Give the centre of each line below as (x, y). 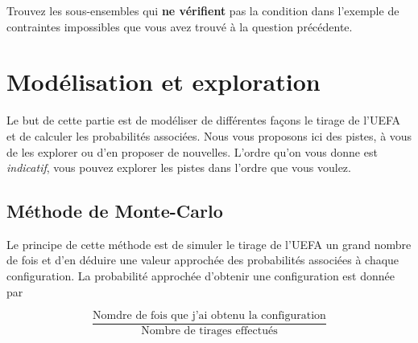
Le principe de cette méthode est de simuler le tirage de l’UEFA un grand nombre (209, 244)
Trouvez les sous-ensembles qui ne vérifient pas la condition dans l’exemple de (203, 10)
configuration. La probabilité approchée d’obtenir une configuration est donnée (201, 276)
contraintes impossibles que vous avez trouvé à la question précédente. (180, 26)
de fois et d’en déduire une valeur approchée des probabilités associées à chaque (203, 260)
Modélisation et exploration (163, 82)
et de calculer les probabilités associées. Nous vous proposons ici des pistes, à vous (209, 135)
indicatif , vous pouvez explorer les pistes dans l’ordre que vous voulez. (179, 167)
